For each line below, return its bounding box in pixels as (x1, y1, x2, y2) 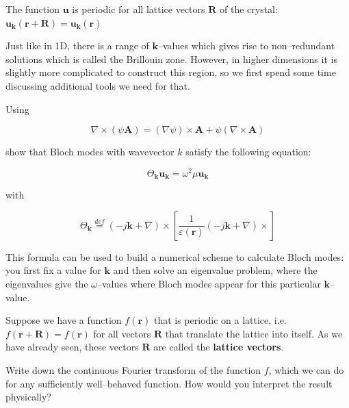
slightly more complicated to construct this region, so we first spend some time (5, 65, 336, 79)
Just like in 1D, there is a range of (5, 38, 149, 53)
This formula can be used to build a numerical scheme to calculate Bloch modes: (5, 249, 344, 264)
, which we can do (268, 363, 344, 377)
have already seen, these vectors (5, 340, 139, 354)
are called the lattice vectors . (153, 340, 284, 354)
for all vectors (93, 326, 151, 340)
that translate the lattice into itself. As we (165, 326, 343, 340)
